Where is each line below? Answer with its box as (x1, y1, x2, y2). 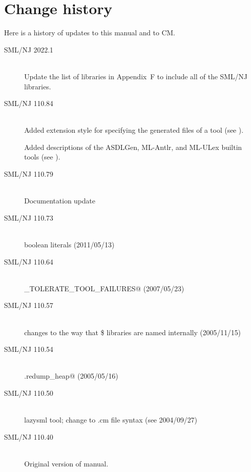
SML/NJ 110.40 (4, 431, 53, 442)
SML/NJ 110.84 (4, 98, 53, 109)
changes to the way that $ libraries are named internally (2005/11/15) (24, 327, 241, 337)
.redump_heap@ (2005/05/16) (24, 371, 118, 381)
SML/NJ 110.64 (4, 256, 53, 267)
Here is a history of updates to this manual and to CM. (4, 27, 175, 38)
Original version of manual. (24, 458, 108, 468)
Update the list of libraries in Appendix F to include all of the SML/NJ (24, 71, 247, 81)
